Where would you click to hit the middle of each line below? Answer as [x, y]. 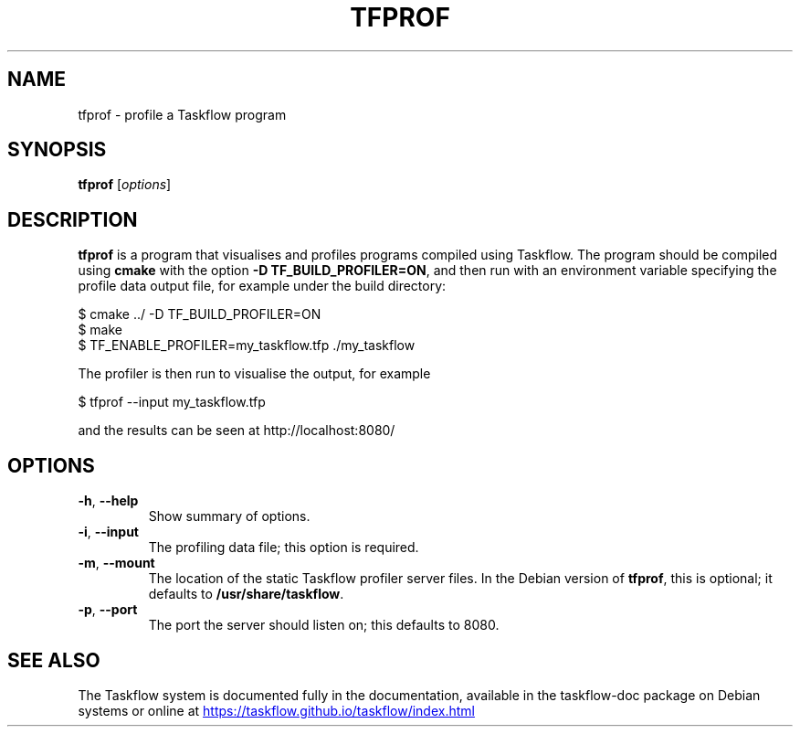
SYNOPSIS [57, 150]
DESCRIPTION [73, 219]
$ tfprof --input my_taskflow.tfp [172, 402]
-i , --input [108, 532]
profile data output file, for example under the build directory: [262, 286]
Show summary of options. [229, 516]
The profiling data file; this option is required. [284, 548]
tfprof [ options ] [125, 185]
